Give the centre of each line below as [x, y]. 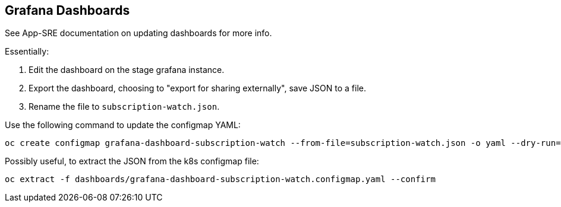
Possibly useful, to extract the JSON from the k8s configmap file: [132, 161]
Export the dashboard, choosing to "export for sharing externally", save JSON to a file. [198, 88]
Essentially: [27, 52]
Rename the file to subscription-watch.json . [124, 107]
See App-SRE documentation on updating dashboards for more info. [138, 33]
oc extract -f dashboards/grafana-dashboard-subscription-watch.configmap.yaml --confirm [220, 179]
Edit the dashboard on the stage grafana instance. [127, 70]
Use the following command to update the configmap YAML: [123, 125]
